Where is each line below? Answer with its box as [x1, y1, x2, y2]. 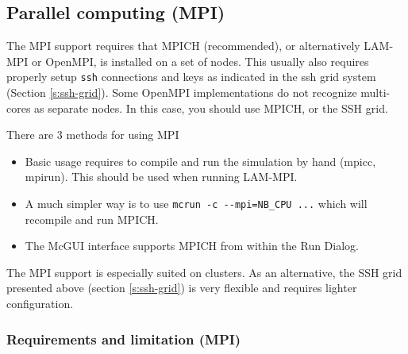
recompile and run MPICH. [25, 210, 159, 227]
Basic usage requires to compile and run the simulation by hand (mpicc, [25, 152, 376, 169]
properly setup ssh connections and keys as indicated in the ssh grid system [6, 68, 376, 85]
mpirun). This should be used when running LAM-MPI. [25, 168, 298, 185]
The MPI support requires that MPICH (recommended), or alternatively [6, 37, 360, 54]
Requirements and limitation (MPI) [6, 329, 241, 348]
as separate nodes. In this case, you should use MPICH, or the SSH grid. [34, 99, 388, 116]
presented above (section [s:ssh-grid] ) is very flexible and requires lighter [6, 279, 357, 296]
